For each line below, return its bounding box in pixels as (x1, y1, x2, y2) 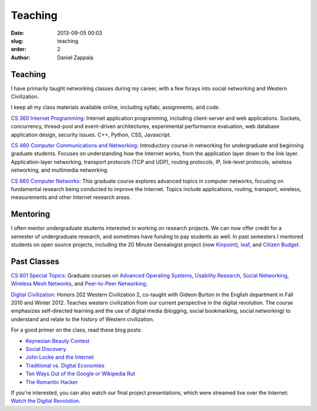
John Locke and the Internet (25, 353, 94, 361)
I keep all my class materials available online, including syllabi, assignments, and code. (11, 103, 220, 111)
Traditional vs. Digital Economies (25, 362, 105, 369)
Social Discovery (25, 346, 67, 353)
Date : (11, 29, 25, 36)
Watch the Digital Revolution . (11, 397, 80, 405)
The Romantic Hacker (25, 378, 78, 385)
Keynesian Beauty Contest (25, 337, 90, 344)
